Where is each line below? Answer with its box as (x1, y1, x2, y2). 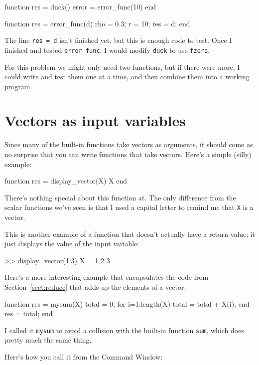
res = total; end (4, 308, 53, 319)
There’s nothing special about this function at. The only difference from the (4, 192, 236, 202)
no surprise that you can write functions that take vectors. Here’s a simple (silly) (4, 149, 252, 159)
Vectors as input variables (4, 110, 186, 131)
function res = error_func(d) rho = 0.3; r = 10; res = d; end (4, 18, 190, 28)
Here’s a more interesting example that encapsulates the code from (4, 272, 209, 282)
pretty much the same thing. (4, 335, 92, 345)
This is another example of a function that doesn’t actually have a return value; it (4, 228, 256, 239)
